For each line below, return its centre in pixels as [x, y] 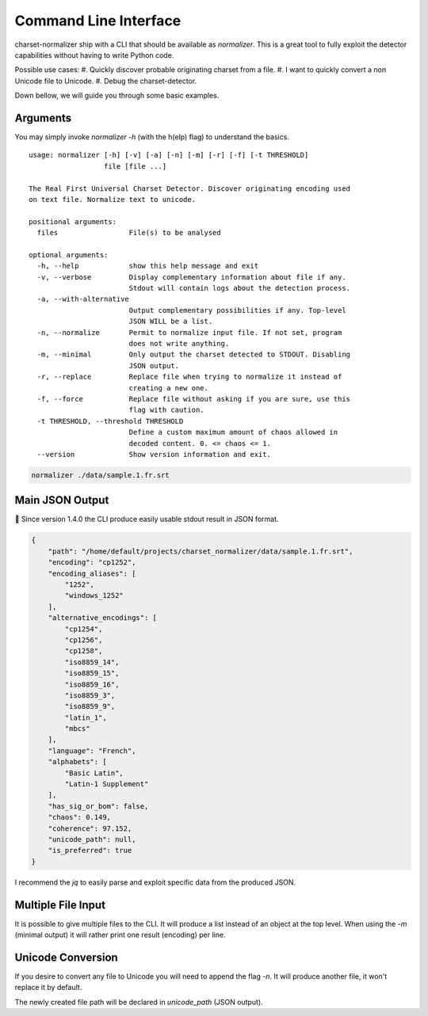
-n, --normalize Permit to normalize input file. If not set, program [189, 332]
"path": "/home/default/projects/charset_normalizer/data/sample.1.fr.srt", [201, 551]
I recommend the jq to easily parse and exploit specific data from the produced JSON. [155, 882]
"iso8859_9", [90, 706]
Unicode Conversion [66, 957]
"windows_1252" [94, 596]
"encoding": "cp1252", [92, 563]
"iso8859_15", [92, 674]
